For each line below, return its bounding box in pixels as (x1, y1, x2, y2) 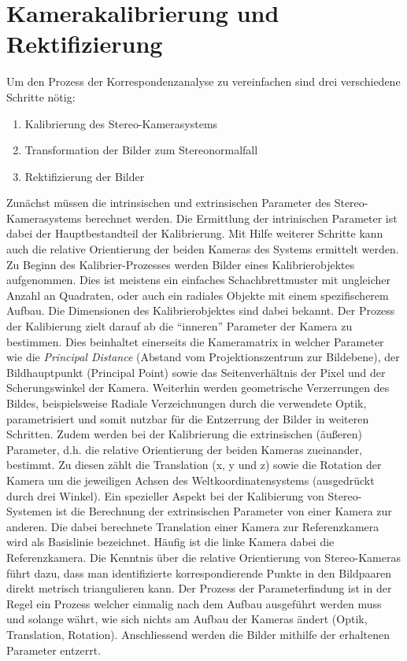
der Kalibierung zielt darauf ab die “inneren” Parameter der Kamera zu (6, 318, 353, 334)
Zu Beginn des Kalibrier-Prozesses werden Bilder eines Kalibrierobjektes (6, 256, 355, 272)
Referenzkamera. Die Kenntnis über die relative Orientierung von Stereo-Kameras (6, 548, 401, 565)
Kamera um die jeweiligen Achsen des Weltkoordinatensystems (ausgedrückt (6, 471, 375, 488)
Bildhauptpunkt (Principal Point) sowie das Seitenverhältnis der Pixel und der (6, 364, 386, 380)
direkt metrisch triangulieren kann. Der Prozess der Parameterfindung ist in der (6, 580, 392, 596)
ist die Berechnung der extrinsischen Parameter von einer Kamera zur (55, 503, 392, 519)
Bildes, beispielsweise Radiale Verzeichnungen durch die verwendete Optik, (6, 395, 367, 411)
